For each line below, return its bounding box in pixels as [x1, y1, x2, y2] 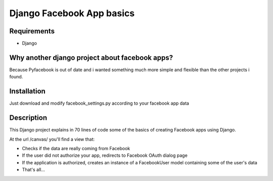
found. [9, 74, 23, 80]
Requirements [9, 27, 55, 35]
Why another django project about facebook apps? [9, 53, 173, 62]
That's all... [22, 167, 45, 173]
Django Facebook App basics [9, 8, 135, 19]
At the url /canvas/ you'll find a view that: [9, 136, 95, 142]
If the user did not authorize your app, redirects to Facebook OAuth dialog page [22, 152, 188, 159]
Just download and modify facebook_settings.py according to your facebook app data [9, 100, 190, 106]
